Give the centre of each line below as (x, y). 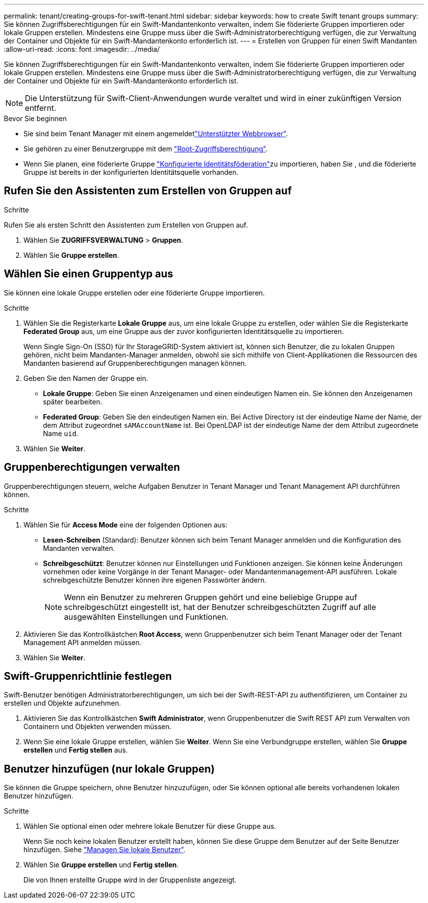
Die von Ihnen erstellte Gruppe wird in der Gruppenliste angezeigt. (130, 880)
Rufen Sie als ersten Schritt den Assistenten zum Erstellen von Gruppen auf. (126, 225)
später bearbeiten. (73, 401)
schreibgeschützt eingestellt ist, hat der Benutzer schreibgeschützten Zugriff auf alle (220, 607)
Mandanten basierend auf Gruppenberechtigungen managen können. (135, 363)
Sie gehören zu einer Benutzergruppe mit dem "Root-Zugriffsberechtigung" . (146, 149)
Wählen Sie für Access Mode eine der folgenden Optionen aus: (126, 525)
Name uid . (61, 433)
